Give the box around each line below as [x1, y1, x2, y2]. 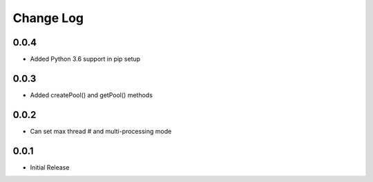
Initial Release [30, 163, 70, 172]
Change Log [12, 10, 84, 26]
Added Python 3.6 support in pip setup [30, 55, 141, 63]
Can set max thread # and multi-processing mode [30, 127, 172, 135]
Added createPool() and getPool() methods [30, 90, 153, 99]
